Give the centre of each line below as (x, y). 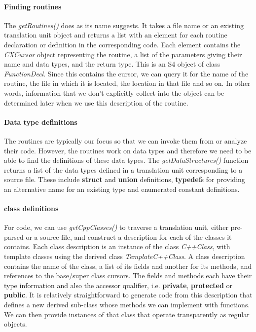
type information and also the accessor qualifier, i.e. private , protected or (118, 285)
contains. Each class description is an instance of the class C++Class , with (117, 246)
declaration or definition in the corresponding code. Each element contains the (122, 44)
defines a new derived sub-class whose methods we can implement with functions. (127, 305)
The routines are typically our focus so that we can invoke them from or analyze (126, 140)
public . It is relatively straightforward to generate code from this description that (128, 295)
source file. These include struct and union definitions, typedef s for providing (125, 179)
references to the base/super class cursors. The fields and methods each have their (128, 276)
